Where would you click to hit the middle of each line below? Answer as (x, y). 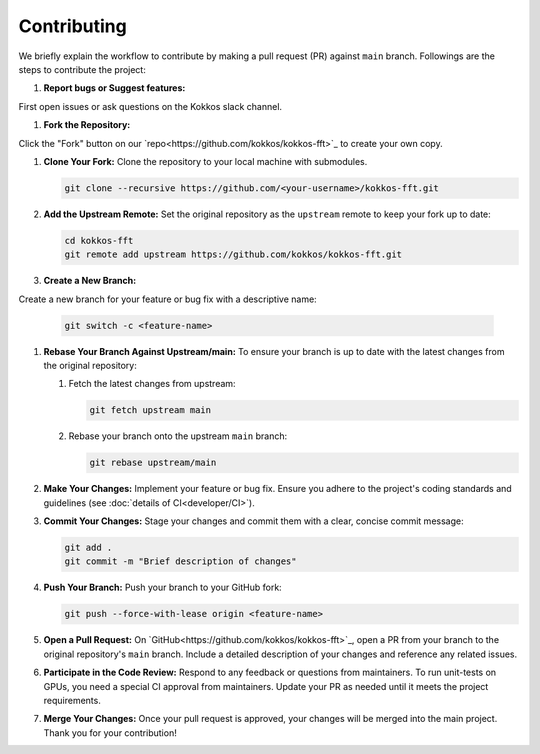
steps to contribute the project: (82, 69)
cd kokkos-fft (99, 240)
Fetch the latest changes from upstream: (152, 384)
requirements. (72, 700)
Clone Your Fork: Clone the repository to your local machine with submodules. (205, 161)
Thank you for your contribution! (110, 732)
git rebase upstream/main (153, 463)
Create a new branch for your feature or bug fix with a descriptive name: (167, 299)
